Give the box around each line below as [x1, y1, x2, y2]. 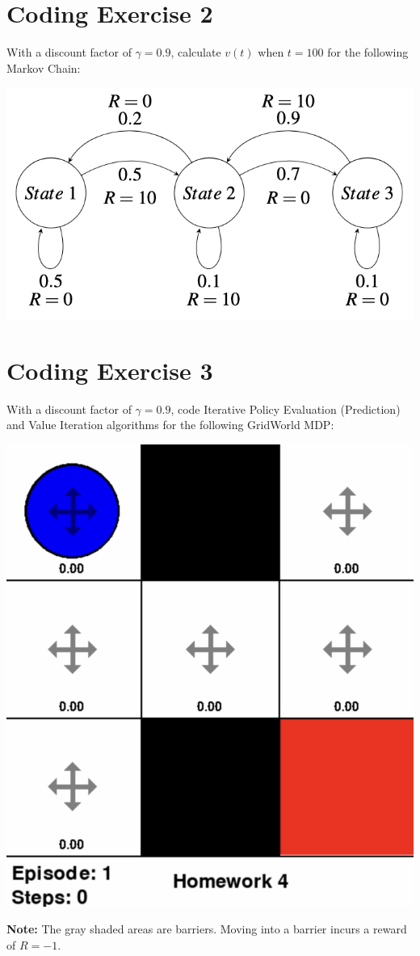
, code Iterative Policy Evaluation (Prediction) [170, 400, 401, 417]
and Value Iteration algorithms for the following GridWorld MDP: [6, 416, 334, 433]
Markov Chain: [6, 59, 81, 76]
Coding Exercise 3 [6, 353, 213, 386]
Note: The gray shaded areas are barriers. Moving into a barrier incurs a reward [6, 920, 407, 937]
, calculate [170, 44, 221, 61]
